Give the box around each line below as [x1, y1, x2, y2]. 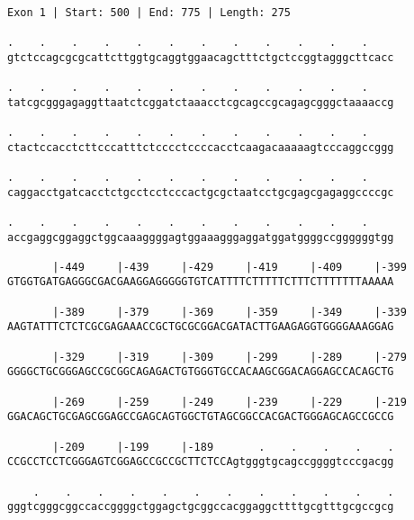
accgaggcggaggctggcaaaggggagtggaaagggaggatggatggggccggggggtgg [7, 230, 394, 244]
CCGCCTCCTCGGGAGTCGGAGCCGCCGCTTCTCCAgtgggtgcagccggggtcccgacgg [7, 455, 394, 469]
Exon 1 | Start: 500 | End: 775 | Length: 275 [7, 5, 291, 19]
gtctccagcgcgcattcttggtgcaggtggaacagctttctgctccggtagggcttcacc [7, 50, 394, 64]
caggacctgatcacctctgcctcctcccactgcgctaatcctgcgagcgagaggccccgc [7, 185, 394, 199]
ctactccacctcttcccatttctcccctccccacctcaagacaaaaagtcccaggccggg [7, 140, 394, 154]
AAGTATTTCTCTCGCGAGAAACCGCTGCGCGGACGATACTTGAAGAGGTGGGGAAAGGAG [7, 320, 394, 334]
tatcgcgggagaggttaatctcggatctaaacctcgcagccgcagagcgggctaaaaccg [7, 95, 394, 109]
